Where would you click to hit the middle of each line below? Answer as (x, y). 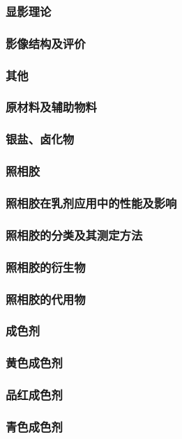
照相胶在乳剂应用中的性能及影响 (91, 202)
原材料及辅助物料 (51, 107)
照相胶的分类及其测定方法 (74, 234)
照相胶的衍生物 (46, 267)
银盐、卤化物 (40, 139)
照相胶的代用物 (46, 299)
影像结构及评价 (46, 43)
